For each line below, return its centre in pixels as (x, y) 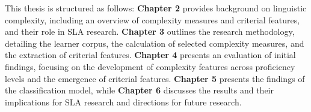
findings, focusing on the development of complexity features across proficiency (150, 66)
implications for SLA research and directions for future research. (123, 102)
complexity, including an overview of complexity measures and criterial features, (152, 19)
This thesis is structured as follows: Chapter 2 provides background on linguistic (156, 8)
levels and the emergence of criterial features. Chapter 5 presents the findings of (155, 78)
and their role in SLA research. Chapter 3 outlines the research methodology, (150, 31)
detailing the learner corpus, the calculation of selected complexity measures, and (155, 43)
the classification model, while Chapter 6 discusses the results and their (139, 90)
